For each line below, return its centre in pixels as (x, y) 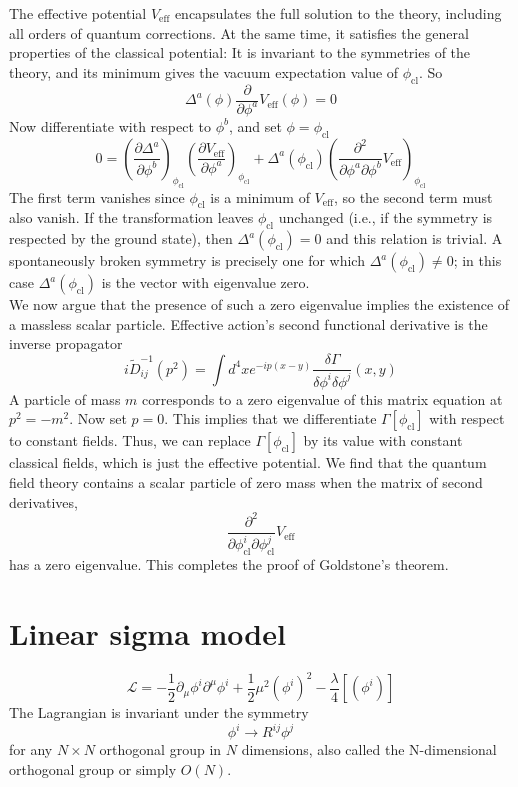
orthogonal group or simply (93, 768)
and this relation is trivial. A (414, 238)
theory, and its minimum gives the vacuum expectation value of (204, 71)
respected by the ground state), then (121, 238)
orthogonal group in (160, 749)
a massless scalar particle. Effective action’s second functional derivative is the (248, 323)
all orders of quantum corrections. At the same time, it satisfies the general (239, 32)
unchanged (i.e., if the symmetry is (385, 217)
